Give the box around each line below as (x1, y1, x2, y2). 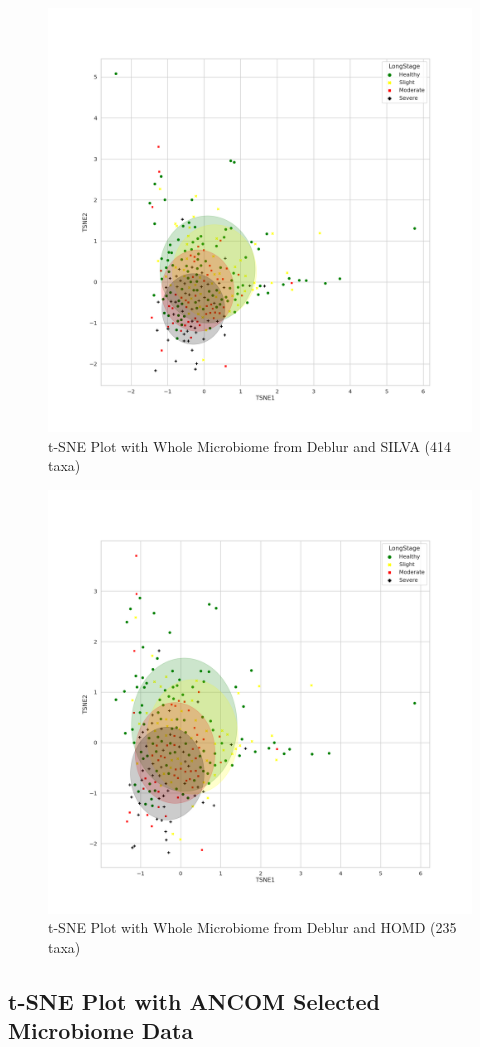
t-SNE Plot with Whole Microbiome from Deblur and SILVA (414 (48, 435, 452, 456)
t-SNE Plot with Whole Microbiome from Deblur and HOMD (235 (48, 917, 457, 938)
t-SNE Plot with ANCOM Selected (8, 985, 380, 1016)
